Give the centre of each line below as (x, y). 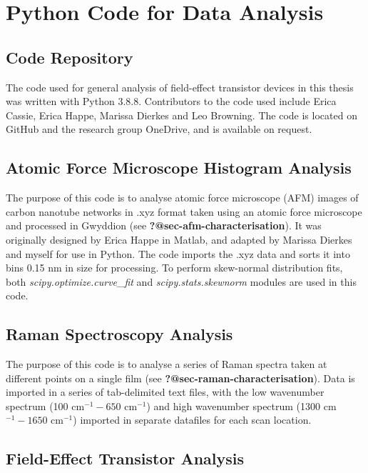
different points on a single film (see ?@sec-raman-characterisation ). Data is (180, 378)
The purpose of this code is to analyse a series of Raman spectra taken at (167, 364)
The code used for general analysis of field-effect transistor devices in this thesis (180, 87)
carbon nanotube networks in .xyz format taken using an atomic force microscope (184, 211)
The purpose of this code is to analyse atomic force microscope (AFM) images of (182, 198)
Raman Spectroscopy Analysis (119, 334)
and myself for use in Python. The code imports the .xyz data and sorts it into (178, 253)
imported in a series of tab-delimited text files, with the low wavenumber (165, 392)
